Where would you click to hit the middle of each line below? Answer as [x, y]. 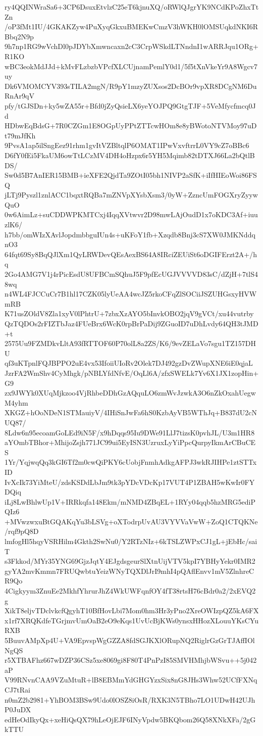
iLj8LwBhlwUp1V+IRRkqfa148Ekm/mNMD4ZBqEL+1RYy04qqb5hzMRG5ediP [130, 501]
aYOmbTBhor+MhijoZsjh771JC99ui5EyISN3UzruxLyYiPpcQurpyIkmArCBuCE [130, 442]
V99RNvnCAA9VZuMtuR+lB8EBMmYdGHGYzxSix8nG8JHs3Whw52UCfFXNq [131, 680]
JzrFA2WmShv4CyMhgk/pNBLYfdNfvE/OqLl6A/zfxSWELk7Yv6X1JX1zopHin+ [132, 373]
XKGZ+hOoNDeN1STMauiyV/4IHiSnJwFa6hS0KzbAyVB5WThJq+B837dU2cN [131, 412]
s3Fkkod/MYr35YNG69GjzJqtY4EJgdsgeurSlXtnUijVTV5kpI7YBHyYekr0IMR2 [130, 561]
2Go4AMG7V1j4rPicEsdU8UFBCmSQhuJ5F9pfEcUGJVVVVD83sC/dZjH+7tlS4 [131, 274]
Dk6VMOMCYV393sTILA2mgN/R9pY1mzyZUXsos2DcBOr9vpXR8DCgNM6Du [131, 86]
